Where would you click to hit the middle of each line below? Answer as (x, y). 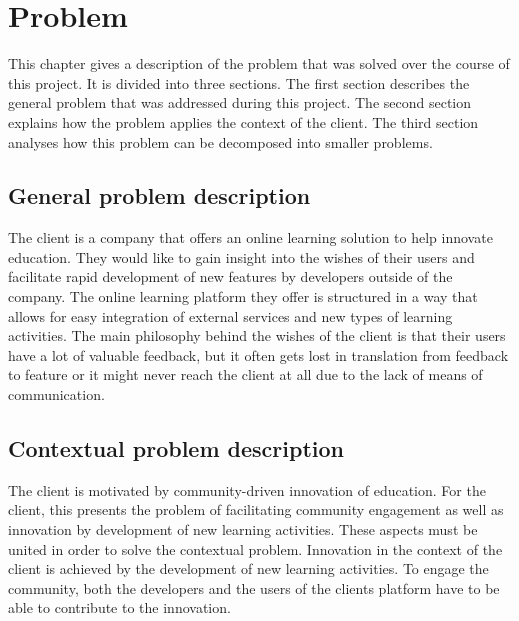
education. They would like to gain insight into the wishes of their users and (241, 256)
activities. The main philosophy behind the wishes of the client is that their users (257, 335)
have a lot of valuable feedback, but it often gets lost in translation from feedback (258, 354)
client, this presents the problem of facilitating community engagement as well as (256, 509)
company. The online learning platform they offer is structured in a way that (243, 296)
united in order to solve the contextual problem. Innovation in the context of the (255, 548)
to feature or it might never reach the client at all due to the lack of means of (245, 374)
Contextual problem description (176, 448)
